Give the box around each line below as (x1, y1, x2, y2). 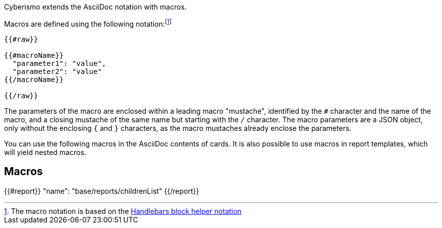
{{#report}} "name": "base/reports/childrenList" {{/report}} (4, 186, 199, 195)
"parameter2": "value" (12, 67, 102, 75)
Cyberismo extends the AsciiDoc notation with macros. (4, 3, 187, 11)
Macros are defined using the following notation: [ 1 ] (4, 18, 172, 28)
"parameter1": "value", (12, 59, 106, 67)
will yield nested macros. (4, 147, 86, 157)
